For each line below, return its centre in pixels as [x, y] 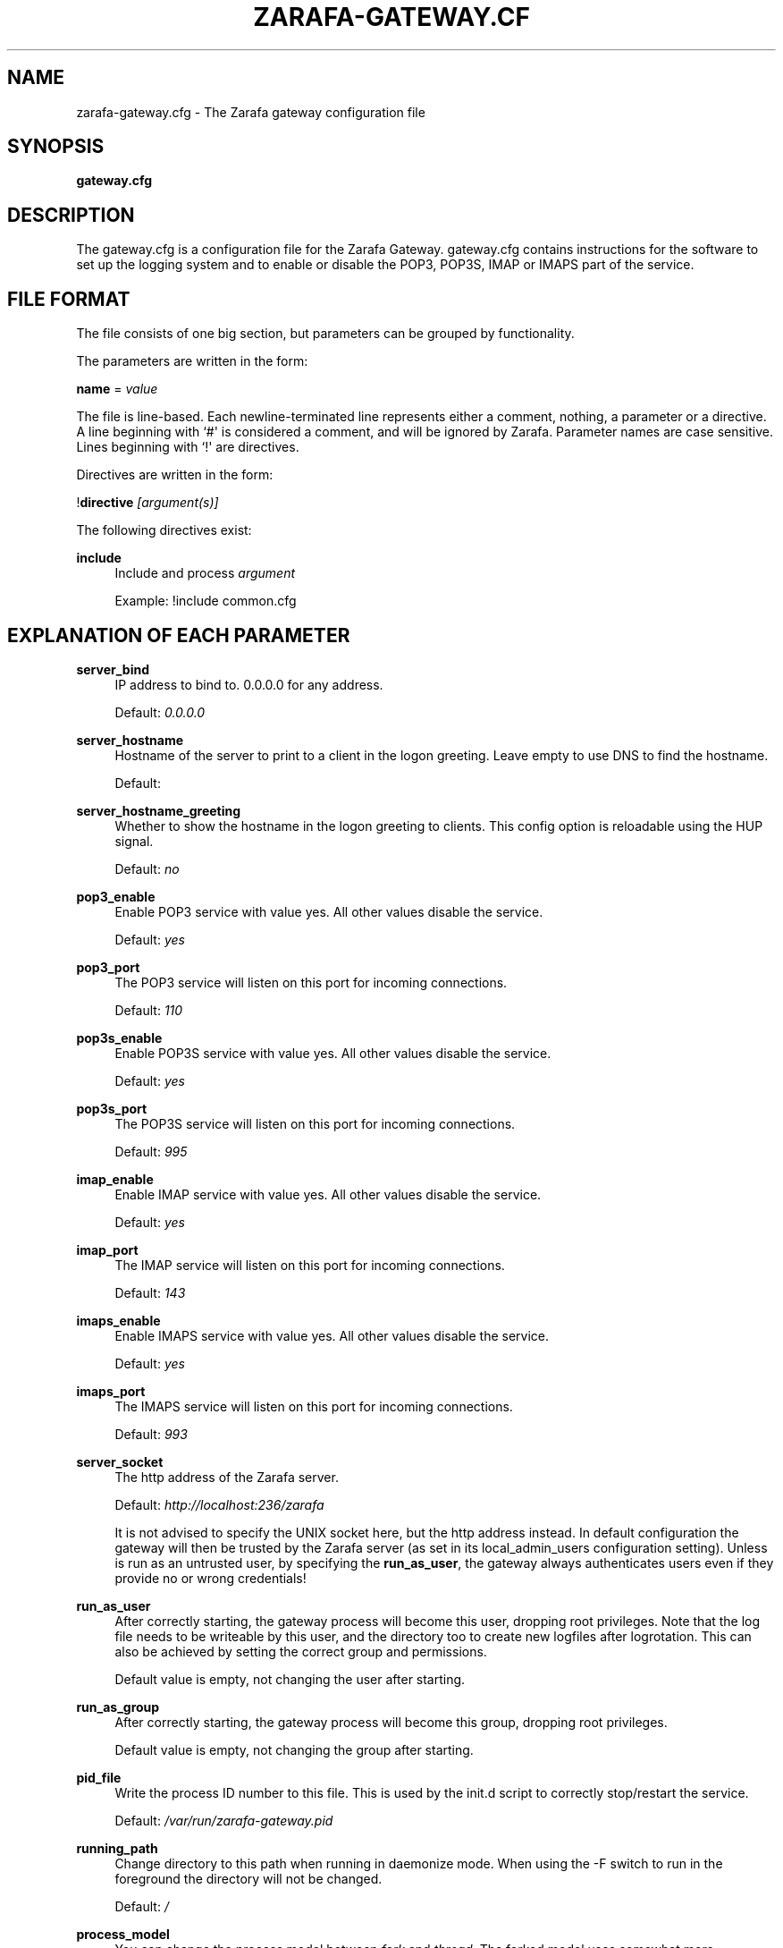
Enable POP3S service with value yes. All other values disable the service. [333, 1053]
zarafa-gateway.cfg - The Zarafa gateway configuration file [251, 112]
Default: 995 [151, 1151]
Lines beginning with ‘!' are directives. [188, 447]
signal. [134, 841]
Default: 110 [149, 1010]
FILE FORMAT [69, 299]
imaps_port [111, 1391]
